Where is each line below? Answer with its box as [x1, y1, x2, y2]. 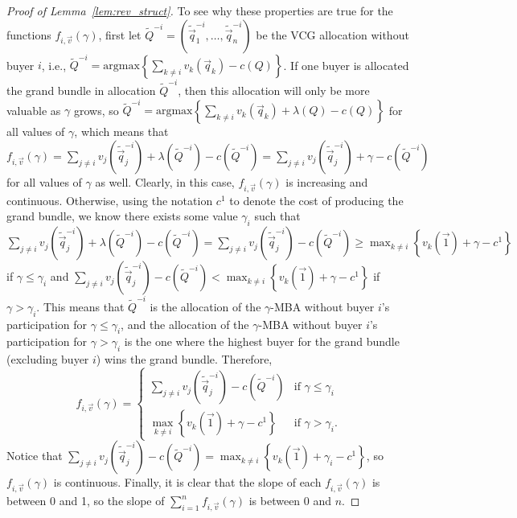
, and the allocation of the [121, 315, 249, 332]
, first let [98, 26, 142, 43]
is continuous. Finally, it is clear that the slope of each [53, 474, 322, 491]
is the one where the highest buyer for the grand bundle [124, 333, 400, 350]
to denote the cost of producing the [229, 191, 404, 208]
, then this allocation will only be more [178, 82, 370, 99]
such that [254, 208, 301, 224]
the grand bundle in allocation [6, 82, 156, 99]
